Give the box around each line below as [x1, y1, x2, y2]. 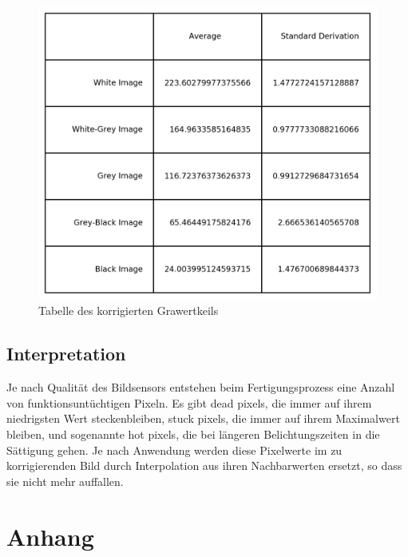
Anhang [6, 519, 94, 552]
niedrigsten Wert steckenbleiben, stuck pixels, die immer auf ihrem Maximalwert [6, 410, 400, 427]
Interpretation [6, 341, 126, 366]
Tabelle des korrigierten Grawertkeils [38, 302, 219, 319]
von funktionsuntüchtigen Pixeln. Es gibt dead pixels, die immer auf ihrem [6, 394, 372, 411]
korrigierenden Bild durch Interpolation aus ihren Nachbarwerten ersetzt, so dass [6, 457, 402, 474]
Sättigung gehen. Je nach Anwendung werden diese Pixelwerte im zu [6, 441, 343, 458]
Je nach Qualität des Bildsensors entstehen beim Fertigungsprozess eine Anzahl [6, 379, 395, 396]
